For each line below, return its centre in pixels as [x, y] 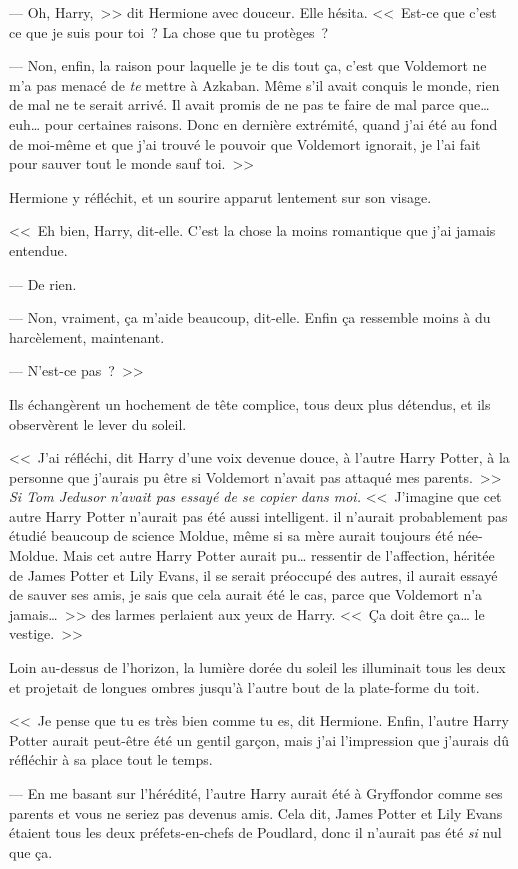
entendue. [38, 249]
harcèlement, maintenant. [87, 336]
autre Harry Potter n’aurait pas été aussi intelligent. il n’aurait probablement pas [258, 515]
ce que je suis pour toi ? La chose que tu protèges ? [169, 31]
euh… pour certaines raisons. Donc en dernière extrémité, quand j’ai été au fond [253, 123]
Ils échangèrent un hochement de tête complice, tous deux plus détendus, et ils [250, 403]
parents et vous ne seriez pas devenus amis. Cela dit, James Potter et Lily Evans [256, 812]
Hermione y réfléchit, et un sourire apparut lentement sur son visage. [220, 196]
